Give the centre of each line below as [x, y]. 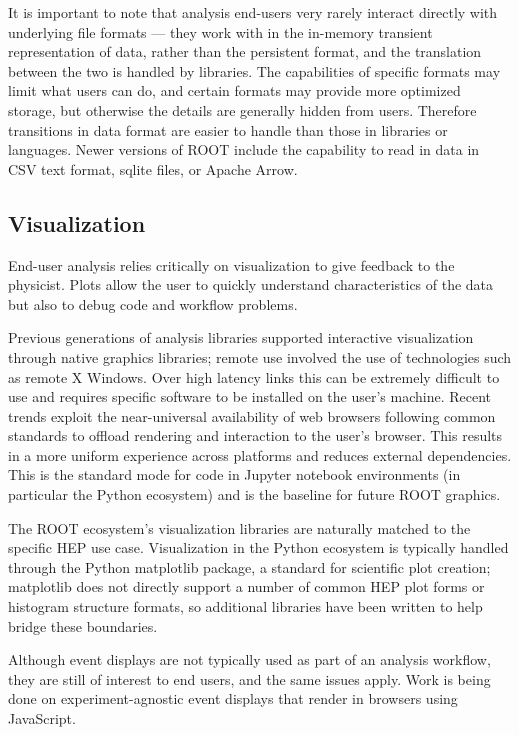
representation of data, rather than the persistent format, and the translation [245, 51]
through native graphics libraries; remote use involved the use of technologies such [260, 356]
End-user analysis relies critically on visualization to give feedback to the [231, 264]
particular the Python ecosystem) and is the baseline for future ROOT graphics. [254, 494]
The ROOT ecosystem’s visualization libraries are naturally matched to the [239, 527]
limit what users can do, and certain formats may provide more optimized [234, 90]
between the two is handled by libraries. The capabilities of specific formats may [254, 70]
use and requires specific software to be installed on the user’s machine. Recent [250, 396]
